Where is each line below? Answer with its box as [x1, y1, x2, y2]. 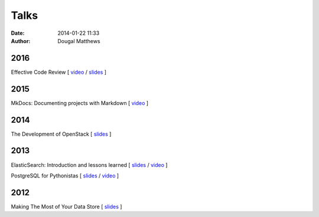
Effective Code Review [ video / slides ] [11, 68, 106, 75]
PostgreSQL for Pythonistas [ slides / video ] [11, 172, 119, 179]
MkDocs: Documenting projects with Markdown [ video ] [11, 99, 149, 106]
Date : [11, 29, 25, 37]
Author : [11, 37, 31, 44]
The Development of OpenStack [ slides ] [11, 130, 112, 137]
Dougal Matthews [57, 37, 100, 44]
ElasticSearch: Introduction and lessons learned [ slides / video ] [11, 161, 168, 168]
